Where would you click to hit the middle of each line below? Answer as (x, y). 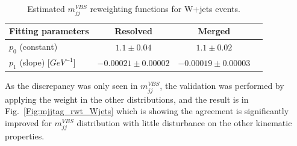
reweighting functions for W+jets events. (165, 8)
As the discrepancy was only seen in (71, 86)
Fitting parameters (49, 31)
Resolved (133, 31)
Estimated (46, 8)
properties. (25, 135)
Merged (214, 31)
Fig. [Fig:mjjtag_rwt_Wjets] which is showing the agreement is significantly (147, 111)
